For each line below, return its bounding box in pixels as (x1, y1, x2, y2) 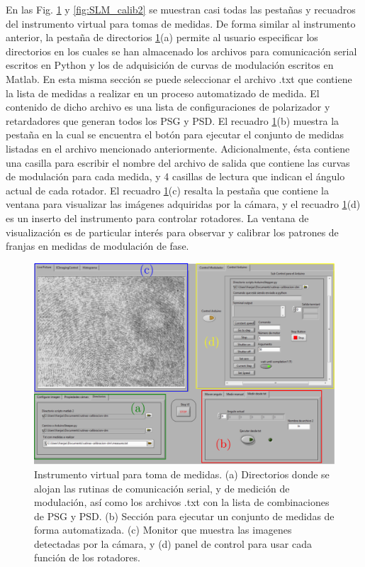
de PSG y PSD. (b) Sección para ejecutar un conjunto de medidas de (34, 508, 335, 523)
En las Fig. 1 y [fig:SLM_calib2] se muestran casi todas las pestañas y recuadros (6, 2, 356, 16)
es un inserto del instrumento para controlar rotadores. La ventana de (6, 210, 309, 225)
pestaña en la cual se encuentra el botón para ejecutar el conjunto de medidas (6, 127, 344, 142)
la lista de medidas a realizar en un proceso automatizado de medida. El (6, 85, 320, 100)
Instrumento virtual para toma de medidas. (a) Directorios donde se (34, 466, 330, 481)
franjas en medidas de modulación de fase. (6, 238, 189, 253)
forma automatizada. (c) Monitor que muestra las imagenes (34, 522, 292, 537)
